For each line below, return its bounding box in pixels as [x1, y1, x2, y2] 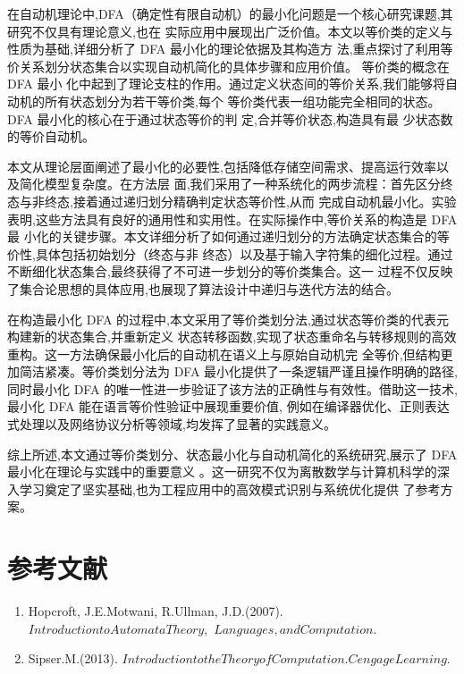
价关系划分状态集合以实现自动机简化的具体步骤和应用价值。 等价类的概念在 [7, 56, 450, 75]
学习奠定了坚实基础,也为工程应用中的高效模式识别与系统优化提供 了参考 [19, 479, 441, 498]
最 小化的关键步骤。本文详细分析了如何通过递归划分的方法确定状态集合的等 [7, 227, 450, 246]
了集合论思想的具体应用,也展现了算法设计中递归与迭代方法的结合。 [7, 279, 399, 298]
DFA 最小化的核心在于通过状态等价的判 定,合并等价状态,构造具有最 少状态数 [7, 109, 453, 128]
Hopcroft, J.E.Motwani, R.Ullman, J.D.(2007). [28, 602, 283, 620]
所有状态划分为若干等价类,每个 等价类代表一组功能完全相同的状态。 [44, 91, 441, 110]
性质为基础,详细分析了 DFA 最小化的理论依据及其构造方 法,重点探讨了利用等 [7, 39, 453, 58]
